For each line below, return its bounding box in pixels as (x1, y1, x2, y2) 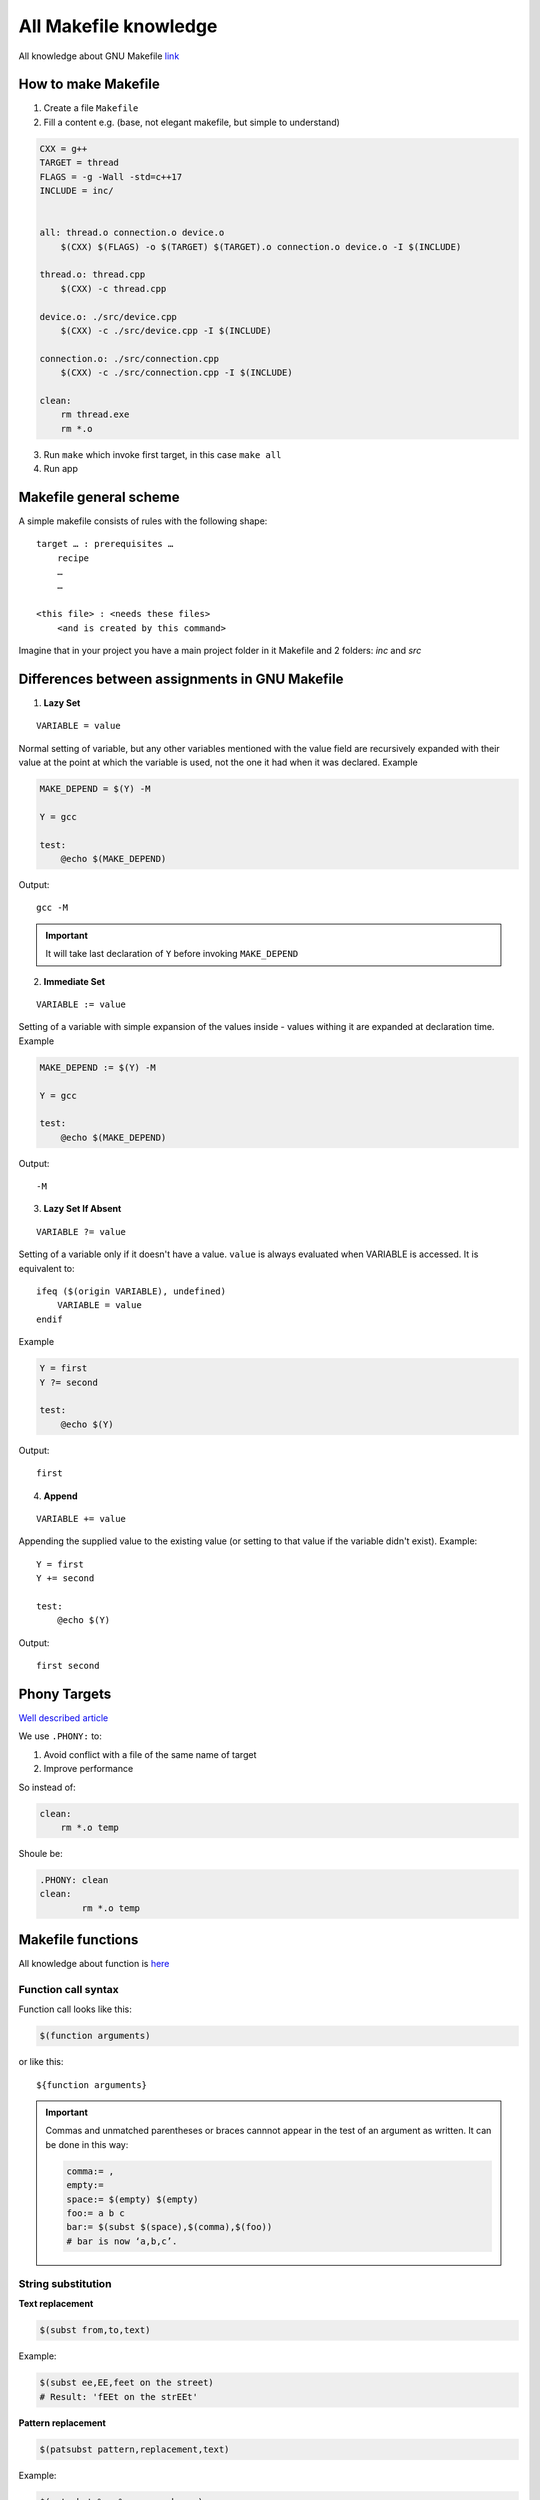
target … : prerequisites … (36, 538, 174, 550)
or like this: (18, 2056, 64, 2068)
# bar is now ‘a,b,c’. (66, 2235, 178, 2247)
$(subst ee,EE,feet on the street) (39, 2377, 214, 2389)
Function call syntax (18, 1982, 119, 1996)
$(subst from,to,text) (39, 2325, 151, 2336)
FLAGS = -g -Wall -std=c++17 (39, 171, 183, 182)
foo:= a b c (66, 2207, 125, 2219)
